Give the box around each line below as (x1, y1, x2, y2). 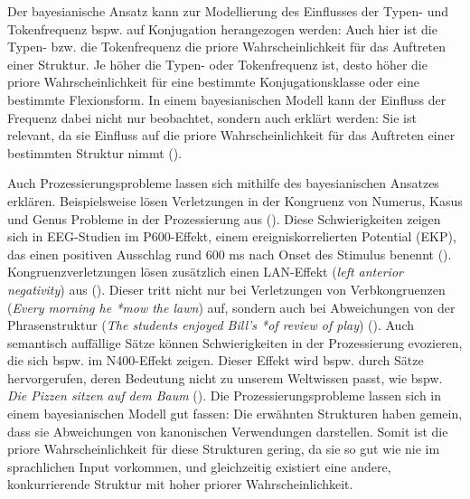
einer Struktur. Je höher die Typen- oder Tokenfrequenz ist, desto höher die (7, 54, 428, 73)
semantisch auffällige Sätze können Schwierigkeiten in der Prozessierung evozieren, (7, 333, 463, 352)
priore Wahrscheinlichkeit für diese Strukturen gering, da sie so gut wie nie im (7, 439, 440, 458)
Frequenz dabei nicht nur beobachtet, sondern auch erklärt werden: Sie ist (7, 108, 417, 127)
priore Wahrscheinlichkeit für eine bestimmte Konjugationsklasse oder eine (7, 72, 419, 91)
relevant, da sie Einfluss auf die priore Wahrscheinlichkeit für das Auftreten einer (7, 126, 456, 145)
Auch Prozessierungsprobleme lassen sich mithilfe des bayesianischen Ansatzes (7, 174, 439, 193)
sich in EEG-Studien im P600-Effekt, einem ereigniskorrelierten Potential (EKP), (7, 227, 456, 246)
